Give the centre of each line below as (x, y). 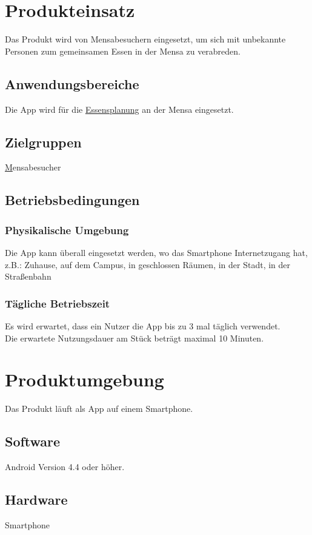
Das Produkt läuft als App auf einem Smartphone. (99, 409)
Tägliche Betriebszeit (58, 303)
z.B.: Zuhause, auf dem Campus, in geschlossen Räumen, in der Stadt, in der (148, 264)
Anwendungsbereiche (72, 83)
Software (33, 441)
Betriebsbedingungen (72, 200)
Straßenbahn (28, 276)
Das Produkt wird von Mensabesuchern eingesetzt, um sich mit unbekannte (145, 39)
